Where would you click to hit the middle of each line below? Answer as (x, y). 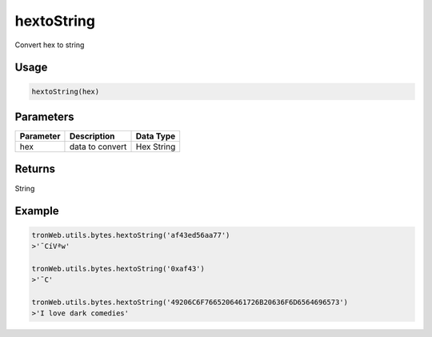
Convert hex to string (50, 45)
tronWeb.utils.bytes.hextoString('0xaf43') (118, 269)
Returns (35, 169)
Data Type (156, 136)
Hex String (156, 146)
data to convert (98, 146)
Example (37, 211)
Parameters (44, 116)
